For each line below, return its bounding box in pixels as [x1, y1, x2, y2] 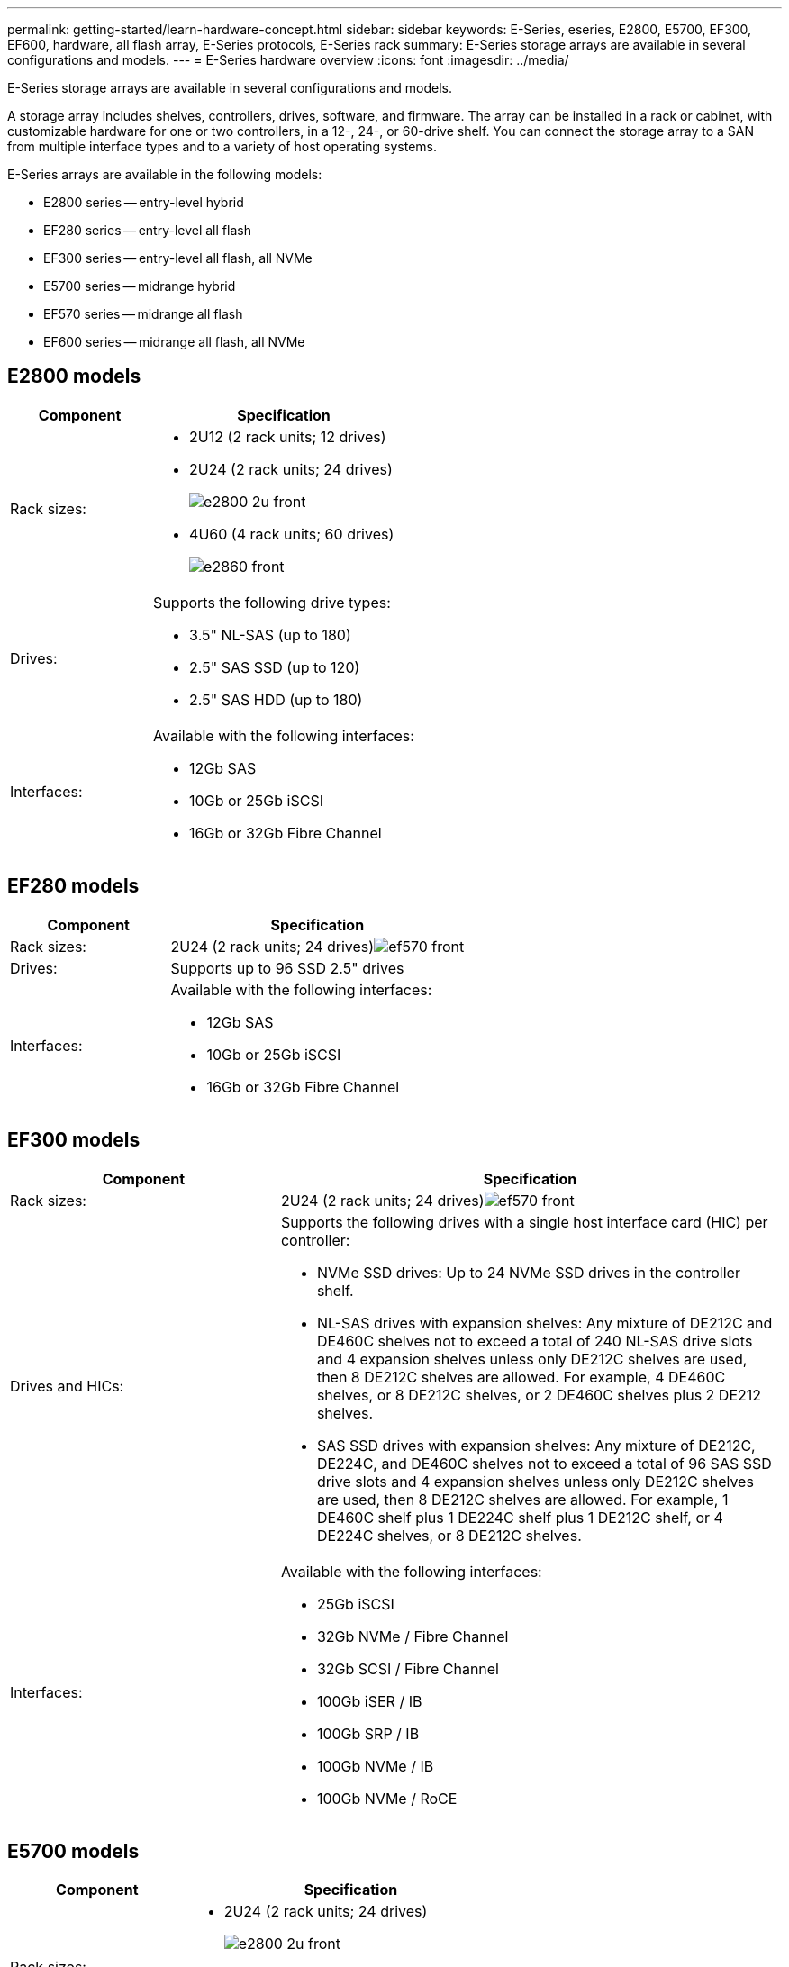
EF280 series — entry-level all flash [43, 222, 251, 238]
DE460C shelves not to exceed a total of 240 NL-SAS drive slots [316, 1331, 753, 1350]
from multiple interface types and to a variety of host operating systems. [7, 139, 438, 154]
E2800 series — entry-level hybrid [43, 195, 244, 210]
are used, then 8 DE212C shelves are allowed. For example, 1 [316, 1490, 729, 1509]
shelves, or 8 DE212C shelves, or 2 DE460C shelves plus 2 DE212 [316, 1385, 762, 1404]
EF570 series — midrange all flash [43, 306, 243, 322]
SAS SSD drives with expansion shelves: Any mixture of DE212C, [316, 1436, 756, 1455]
